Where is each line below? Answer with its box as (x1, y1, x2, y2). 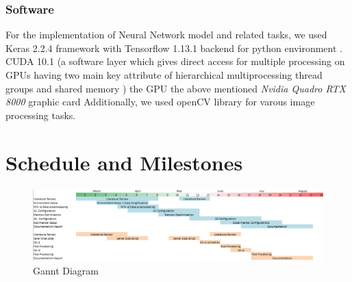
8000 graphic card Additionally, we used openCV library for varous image (5, 94, 315, 109)
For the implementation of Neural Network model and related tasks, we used (5, 27, 327, 42)
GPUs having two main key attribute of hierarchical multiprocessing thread (5, 68, 323, 81)
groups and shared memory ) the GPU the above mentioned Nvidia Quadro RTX (5, 81, 346, 95)
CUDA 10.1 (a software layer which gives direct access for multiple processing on (5, 54, 345, 68)
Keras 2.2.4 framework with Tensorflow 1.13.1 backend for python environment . (5, 40, 342, 55)
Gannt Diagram (33, 263, 99, 277)
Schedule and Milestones (5, 148, 243, 176)
